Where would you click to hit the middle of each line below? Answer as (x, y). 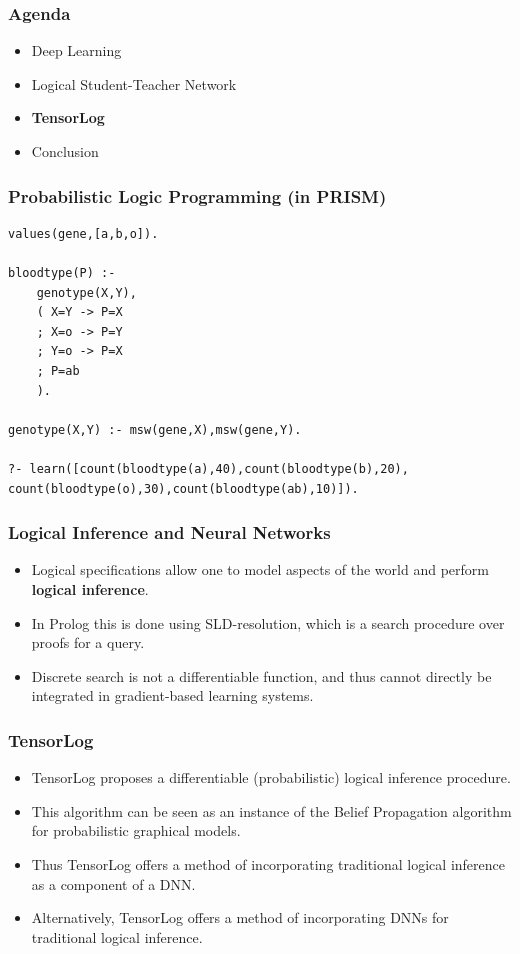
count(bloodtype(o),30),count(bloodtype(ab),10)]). (183, 488)
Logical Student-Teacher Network (134, 83)
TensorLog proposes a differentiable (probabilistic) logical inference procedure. (271, 777)
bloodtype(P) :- (62, 273)
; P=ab (58, 370)
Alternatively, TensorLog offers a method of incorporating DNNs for (240, 917)
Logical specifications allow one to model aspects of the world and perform (260, 569)
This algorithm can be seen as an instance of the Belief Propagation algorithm (271, 810)
